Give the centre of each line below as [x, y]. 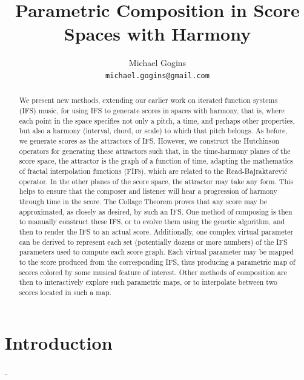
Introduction [59, 343]
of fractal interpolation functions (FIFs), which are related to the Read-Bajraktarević [153, 171]
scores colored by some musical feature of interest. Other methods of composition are [153, 272]
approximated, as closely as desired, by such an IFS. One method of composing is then [156, 211]
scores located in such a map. [65, 292]
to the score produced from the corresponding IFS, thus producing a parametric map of [157, 262]
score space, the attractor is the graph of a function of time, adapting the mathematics [156, 161]
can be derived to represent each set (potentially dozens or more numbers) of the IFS [153, 242]
